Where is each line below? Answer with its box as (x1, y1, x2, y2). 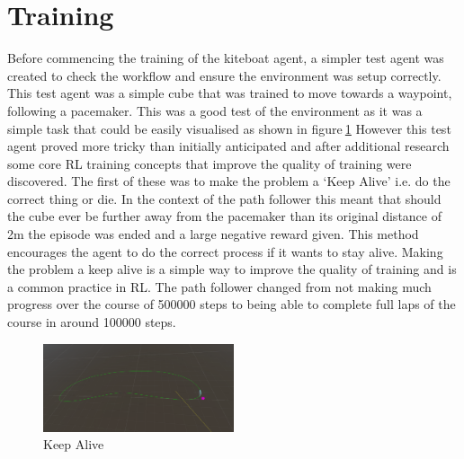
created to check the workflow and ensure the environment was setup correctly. (7, 66, 442, 84)
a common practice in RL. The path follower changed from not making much (7, 277, 432, 296)
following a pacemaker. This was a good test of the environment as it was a (7, 101, 423, 119)
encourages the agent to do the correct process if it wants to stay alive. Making (7, 242, 443, 260)
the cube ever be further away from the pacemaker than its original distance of (7, 207, 442, 225)
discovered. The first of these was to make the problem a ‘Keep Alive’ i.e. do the (7, 172, 451, 190)
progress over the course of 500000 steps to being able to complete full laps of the (7, 295, 456, 313)
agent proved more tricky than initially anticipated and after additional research (7, 137, 450, 155)
